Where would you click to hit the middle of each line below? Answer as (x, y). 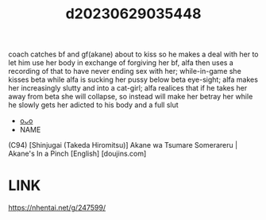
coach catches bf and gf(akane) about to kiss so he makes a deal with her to (134, 54)
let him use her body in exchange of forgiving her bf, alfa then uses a (121, 63)
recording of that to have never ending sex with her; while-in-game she (125, 71)
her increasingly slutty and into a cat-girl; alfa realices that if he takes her (128, 88)
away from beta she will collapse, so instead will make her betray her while (131, 97)
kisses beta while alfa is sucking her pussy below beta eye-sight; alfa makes (133, 79)
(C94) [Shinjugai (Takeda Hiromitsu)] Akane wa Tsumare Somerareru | (123, 145)
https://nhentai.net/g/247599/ (57, 208)
